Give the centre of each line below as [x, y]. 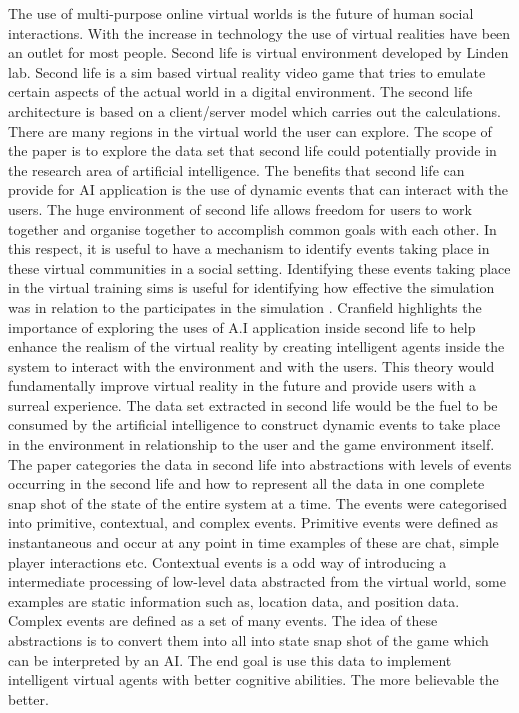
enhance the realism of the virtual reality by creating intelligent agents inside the [256, 346]
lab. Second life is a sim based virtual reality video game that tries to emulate [247, 71]
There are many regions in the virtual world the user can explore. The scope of [250, 130]
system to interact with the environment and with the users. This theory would [251, 365]
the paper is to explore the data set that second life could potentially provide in [252, 150]
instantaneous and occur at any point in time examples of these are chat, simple [253, 542]
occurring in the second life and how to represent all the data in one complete [246, 483]
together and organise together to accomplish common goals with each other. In [252, 228]
